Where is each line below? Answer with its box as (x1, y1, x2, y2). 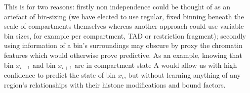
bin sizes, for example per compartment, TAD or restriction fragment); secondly (4, 30, 246, 41)
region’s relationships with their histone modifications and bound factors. (4, 79, 226, 90)
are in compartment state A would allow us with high (75, 59, 237, 70)
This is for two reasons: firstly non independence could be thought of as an (4, 1, 230, 11)
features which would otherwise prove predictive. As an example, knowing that (4, 49, 242, 60)
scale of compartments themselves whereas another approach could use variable (4, 21, 244, 31)
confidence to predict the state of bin (4, 70, 116, 80)
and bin (32, 59, 56, 70)
